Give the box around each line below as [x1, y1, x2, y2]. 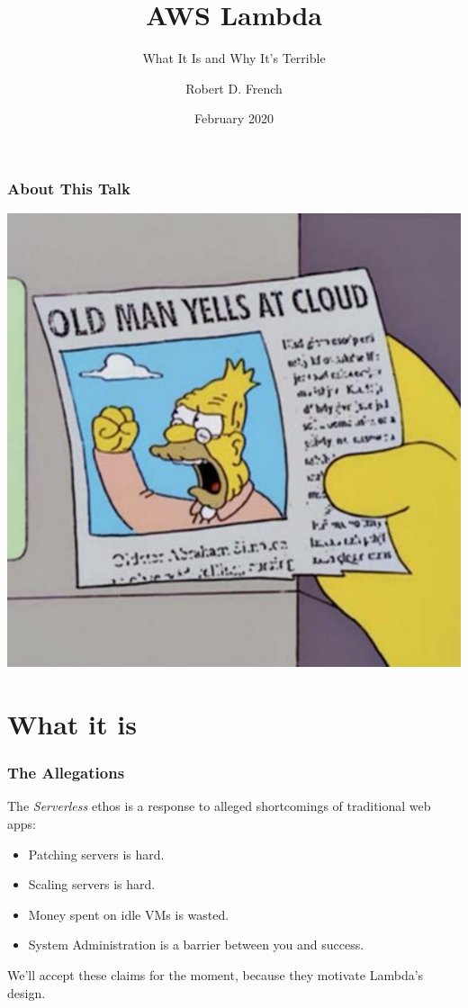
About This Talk [7, 176, 130, 199]
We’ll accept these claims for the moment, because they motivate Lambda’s [7, 965, 424, 984]
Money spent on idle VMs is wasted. [28, 904, 229, 923]
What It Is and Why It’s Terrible [142, 49, 326, 67]
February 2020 [194, 109, 274, 128]
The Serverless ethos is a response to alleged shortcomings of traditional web [7, 796, 431, 815]
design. [7, 983, 46, 1002]
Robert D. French [185, 78, 283, 97]
